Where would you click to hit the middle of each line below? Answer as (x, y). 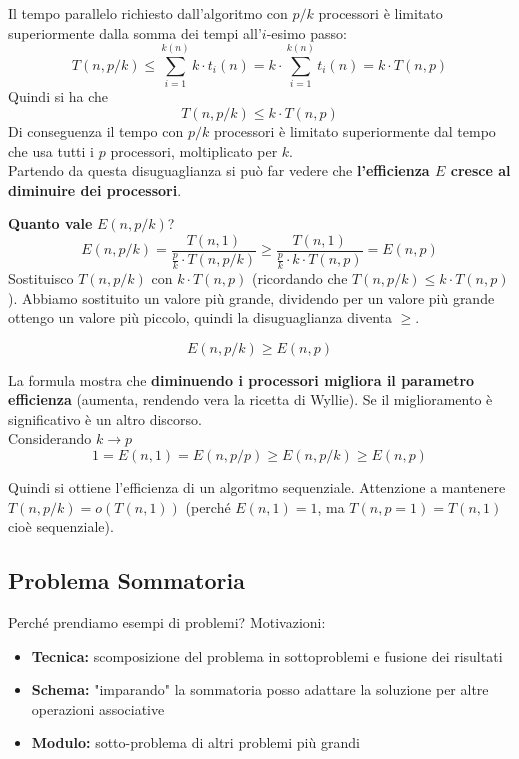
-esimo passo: (306, 32)
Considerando (50, 438)
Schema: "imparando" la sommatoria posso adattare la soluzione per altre (260, 689)
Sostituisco (41, 277)
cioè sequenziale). (61, 526)
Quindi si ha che (58, 96)
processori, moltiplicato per (194, 150)
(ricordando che (299, 277)
